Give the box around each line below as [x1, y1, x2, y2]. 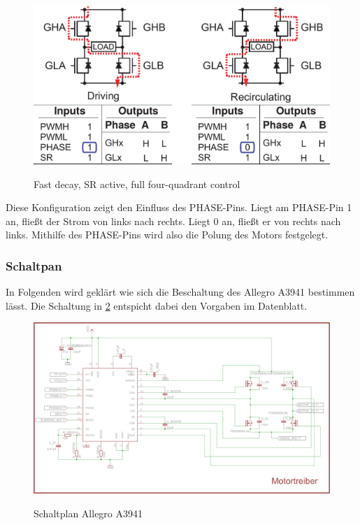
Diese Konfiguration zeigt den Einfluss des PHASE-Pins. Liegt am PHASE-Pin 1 [6, 200, 352, 215]
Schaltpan [6, 257, 62, 274]
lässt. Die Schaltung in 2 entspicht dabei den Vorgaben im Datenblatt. [6, 298, 308, 312]
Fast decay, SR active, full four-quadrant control [34, 176, 240, 191]
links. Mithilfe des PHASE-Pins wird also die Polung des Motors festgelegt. [6, 227, 329, 242]
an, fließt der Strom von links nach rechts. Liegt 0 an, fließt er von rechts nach [6, 213, 341, 228]
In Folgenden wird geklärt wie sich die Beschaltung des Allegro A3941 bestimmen [6, 285, 355, 299]
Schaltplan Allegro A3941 [34, 506, 143, 520]
